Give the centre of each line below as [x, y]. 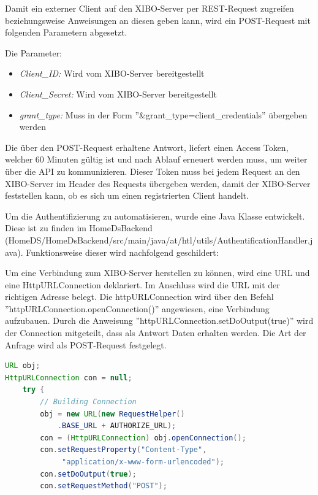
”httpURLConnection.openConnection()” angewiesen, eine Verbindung [137, 308]
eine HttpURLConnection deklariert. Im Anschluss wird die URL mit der [142, 284]
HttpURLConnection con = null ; [69, 378]
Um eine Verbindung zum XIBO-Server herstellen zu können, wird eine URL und [157, 273]
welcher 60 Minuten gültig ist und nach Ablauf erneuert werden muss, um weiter [156, 159]
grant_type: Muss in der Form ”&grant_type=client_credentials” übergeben [163, 114]
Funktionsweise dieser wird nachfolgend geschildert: [122, 252]
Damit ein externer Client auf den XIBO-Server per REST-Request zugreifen [150, 8]
